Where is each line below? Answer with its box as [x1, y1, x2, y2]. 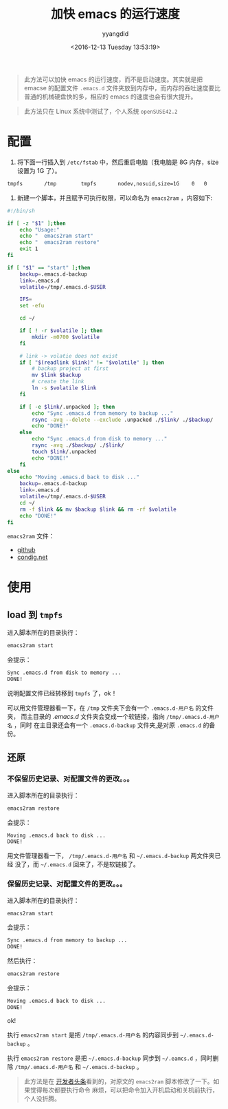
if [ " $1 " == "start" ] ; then [7, 264, 91, 271]
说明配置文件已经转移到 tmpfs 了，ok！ [7, 689, 117, 697]
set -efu [19, 303, 45, 309]
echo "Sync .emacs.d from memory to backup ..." [32, 409, 174, 417]
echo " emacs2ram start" [19, 232, 94, 240]
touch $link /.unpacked [32, 448, 97, 455]
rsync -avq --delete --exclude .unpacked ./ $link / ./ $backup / [32, 416, 214, 423]
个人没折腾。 [23, 1094, 60, 1103]
